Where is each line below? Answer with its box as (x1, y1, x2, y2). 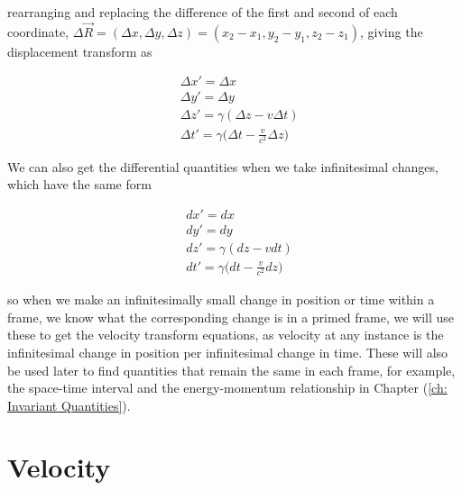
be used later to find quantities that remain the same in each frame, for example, (7, 360, 456, 379)
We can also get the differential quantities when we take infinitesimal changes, (7, 157, 439, 176)
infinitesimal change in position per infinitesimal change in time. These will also (7, 342, 448, 361)
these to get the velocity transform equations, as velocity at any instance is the (7, 325, 444, 344)
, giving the (360, 22, 423, 41)
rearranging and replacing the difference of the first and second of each (7, 3, 398, 21)
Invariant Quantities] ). (7, 395, 131, 414)
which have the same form (7, 175, 152, 194)
